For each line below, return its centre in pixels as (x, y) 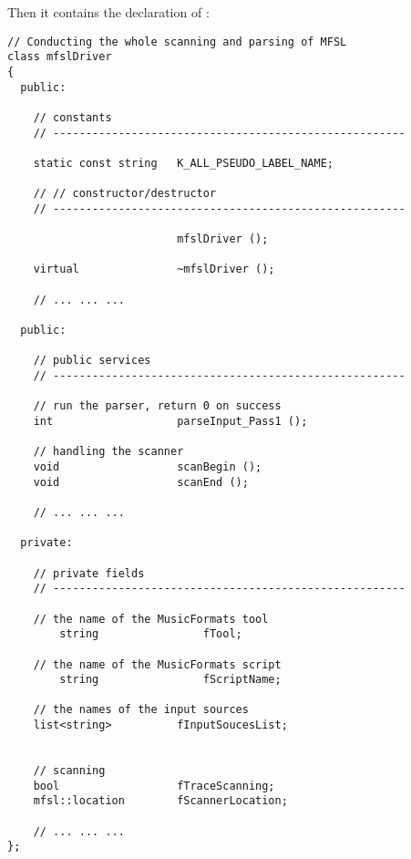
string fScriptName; (170, 680)
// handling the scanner (108, 452)
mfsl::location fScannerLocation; (160, 801)
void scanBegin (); (148, 466)
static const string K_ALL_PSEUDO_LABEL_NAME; (183, 163)
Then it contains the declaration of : (108, 12)
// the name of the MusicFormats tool (151, 619)
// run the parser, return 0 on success (157, 406)
